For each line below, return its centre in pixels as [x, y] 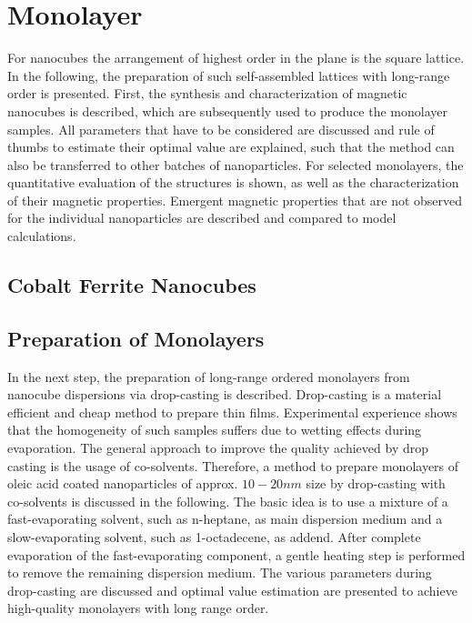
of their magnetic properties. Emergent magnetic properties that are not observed [235, 200]
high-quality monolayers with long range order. [138, 608]
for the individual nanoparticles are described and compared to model [202, 218]
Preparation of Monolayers [136, 338]
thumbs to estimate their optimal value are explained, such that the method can [231, 147]
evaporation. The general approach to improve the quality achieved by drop [218, 448]
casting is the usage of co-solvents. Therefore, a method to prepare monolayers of [233, 465]
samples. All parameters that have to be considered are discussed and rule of [221, 129]
